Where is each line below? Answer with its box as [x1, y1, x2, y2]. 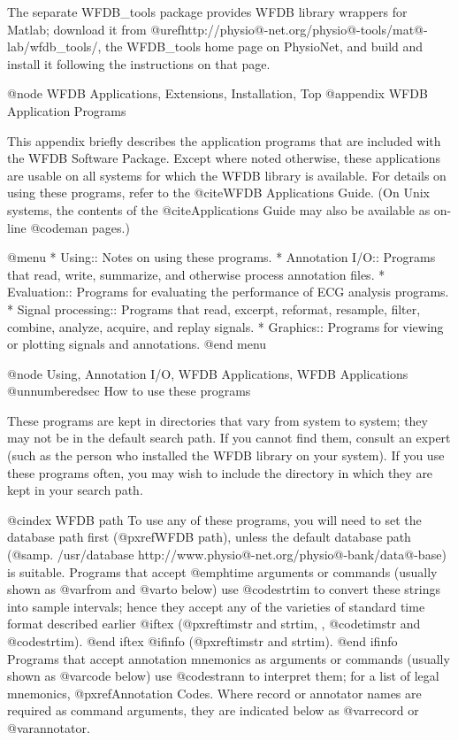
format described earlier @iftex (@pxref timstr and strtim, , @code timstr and [7, 614, 421, 633]
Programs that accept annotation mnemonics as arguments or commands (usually [7, 649, 450, 667]
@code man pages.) [30, 218, 130, 236]
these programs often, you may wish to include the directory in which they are [7, 463, 433, 482]
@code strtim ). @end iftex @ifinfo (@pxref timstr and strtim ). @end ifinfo [7, 632, 398, 650]
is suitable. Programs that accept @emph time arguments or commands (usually [7, 562, 438, 581]
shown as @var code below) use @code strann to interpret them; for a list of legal [7, 667, 439, 685]
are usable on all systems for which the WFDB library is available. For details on [7, 166, 447, 184]
